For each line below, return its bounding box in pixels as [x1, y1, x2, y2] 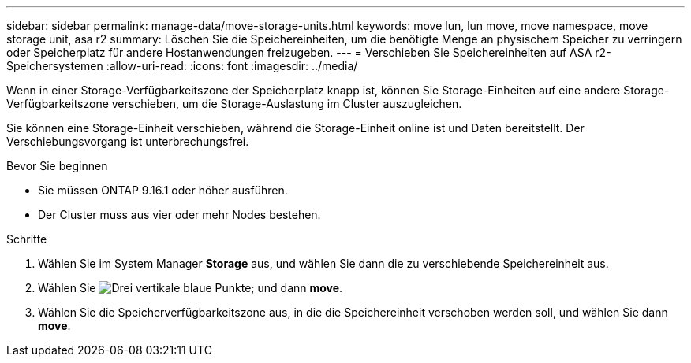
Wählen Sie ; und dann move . [38, 281, 343, 294]
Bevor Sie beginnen [6, 159, 108, 172]
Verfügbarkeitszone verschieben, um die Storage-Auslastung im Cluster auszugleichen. [6, 97, 462, 110]
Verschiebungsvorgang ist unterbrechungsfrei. [6, 135, 249, 148]
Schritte [6, 232, 47, 246]
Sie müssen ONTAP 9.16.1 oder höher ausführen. [38, 183, 288, 197]
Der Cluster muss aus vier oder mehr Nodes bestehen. [38, 208, 321, 221]
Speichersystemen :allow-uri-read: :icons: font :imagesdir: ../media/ [6, 59, 358, 72]
